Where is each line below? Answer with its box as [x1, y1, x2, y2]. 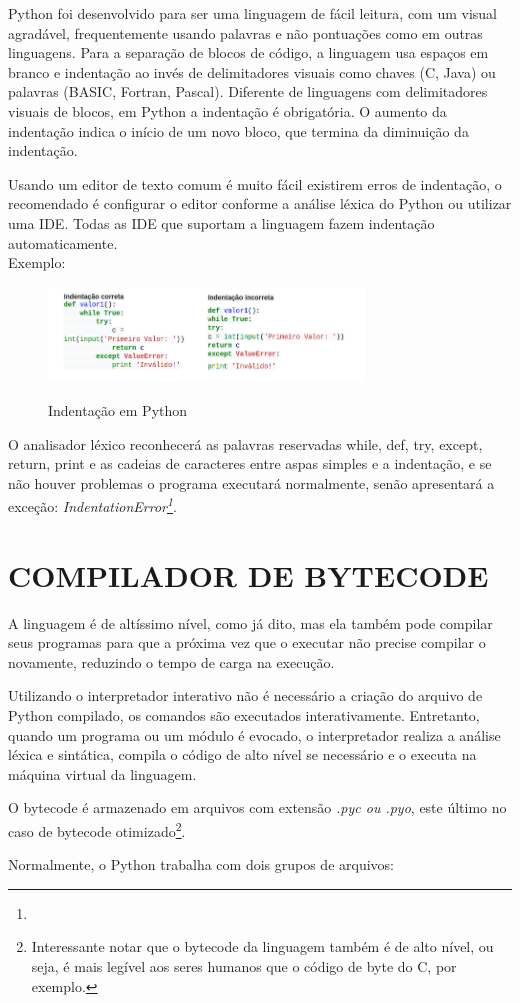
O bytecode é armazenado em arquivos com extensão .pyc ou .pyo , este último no [8, 797, 507, 818]
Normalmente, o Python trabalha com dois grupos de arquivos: [8, 854, 394, 875]
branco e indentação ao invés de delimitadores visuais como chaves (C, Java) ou [8, 61, 496, 82]
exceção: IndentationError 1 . [8, 493, 177, 516]
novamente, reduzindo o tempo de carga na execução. [8, 651, 335, 672]
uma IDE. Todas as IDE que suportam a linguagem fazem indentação [8, 212, 435, 233]
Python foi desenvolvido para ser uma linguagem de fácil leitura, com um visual [8, 3, 498, 23]
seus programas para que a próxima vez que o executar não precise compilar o [8, 632, 486, 653]
